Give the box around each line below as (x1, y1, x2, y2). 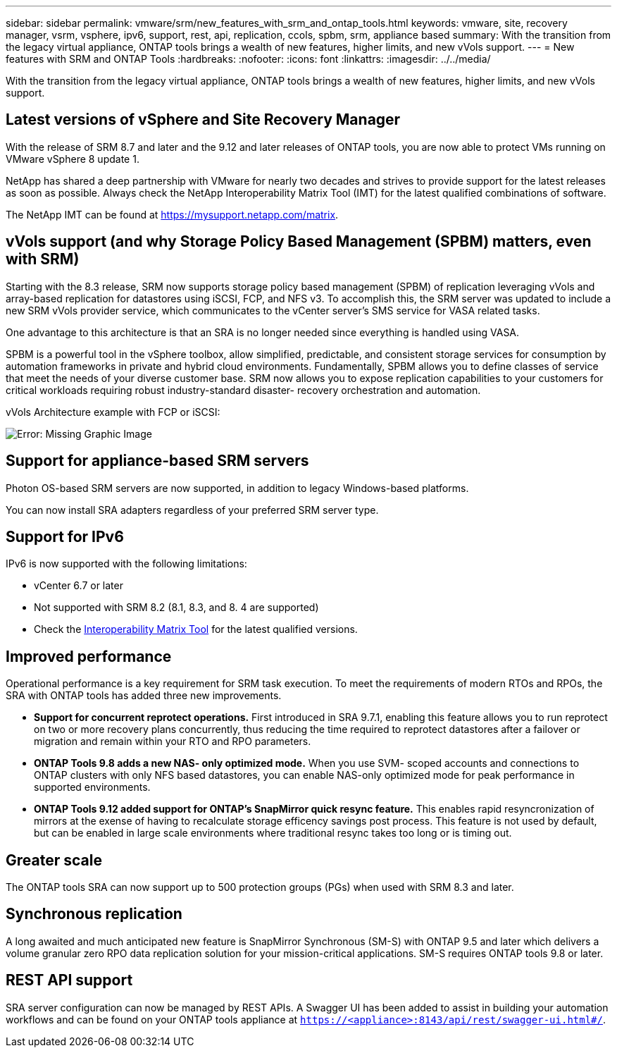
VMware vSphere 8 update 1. (6, 152, 139, 165)
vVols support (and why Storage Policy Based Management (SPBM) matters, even (6, 233, 592, 251)
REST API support (6, 971, 133, 990)
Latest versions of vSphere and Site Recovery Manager (6, 111, 401, 129)
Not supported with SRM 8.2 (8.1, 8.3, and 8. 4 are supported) (34, 601, 319, 614)
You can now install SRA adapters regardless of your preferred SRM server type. (6, 503, 379, 516)
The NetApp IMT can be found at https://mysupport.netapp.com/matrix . (6, 208, 339, 221)
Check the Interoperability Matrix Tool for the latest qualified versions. (34, 623, 358, 636)
